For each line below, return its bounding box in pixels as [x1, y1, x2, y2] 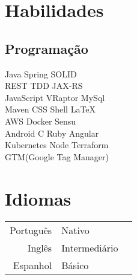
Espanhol [13, 258, 52, 273]
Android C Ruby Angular [5, 126, 99, 139]
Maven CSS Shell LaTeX [5, 103, 96, 116]
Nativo [61, 223, 90, 238]
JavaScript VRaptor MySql [5, 91, 105, 103]
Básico [61, 258, 89, 273]
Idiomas [5, 186, 72, 210]
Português [10, 223, 52, 238]
